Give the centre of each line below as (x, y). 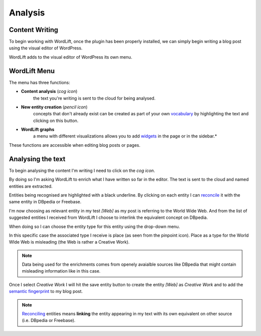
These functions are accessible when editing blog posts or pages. (75, 145)
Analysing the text (37, 159)
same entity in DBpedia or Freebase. (45, 202)
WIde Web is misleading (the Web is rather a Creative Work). (69, 242)
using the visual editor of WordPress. (46, 48)
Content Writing (34, 30)
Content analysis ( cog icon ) (49, 92)
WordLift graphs (38, 130)
